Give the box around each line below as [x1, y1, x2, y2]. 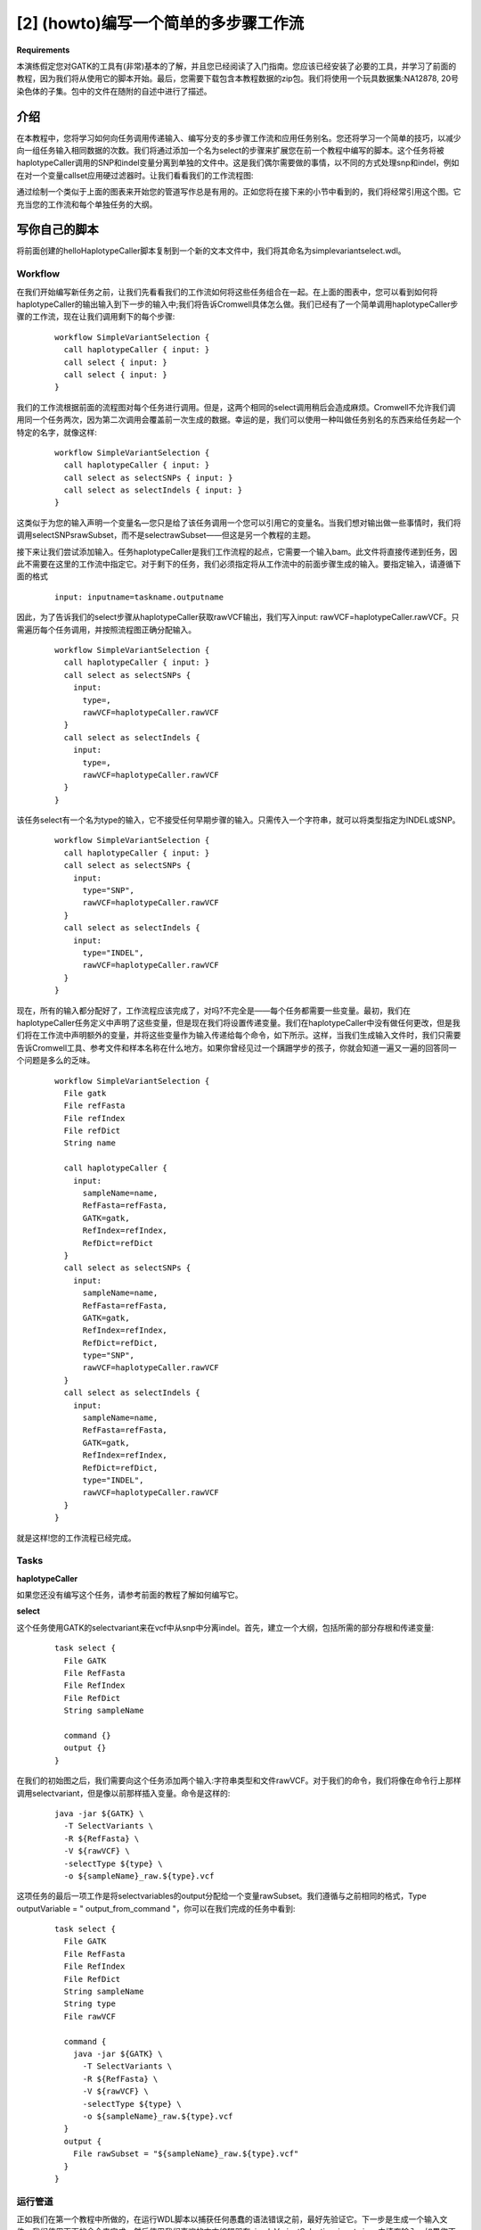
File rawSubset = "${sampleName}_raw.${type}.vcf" [72, 2149, 299, 2159]
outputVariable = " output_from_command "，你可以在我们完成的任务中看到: [16, 1903, 296, 1913]
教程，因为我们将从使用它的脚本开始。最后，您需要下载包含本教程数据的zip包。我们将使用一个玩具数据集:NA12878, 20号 [16, 73, 459, 84]
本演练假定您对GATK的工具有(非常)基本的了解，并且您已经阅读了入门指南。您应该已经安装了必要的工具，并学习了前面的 [16, 61, 457, 71]
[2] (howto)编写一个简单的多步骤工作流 [16, 13, 305, 33]
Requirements [16, 45, 70, 55]
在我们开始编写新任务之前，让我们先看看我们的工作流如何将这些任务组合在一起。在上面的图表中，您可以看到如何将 [16, 286, 438, 297]
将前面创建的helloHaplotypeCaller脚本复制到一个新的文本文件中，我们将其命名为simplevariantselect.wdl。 [16, 245, 406, 256]
